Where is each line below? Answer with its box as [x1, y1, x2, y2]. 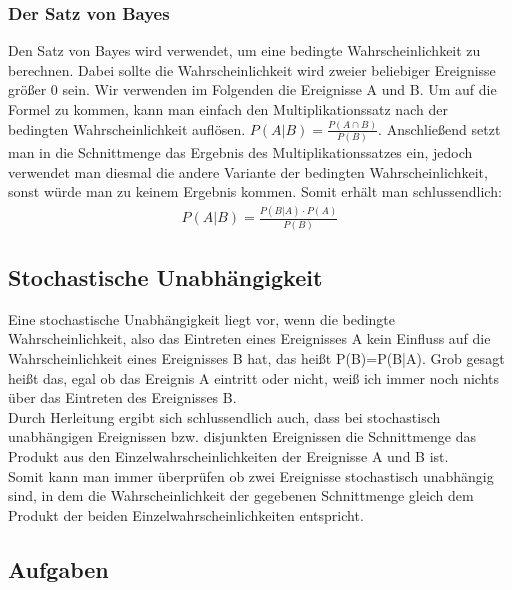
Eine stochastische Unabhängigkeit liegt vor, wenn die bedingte [8, 308, 396, 329]
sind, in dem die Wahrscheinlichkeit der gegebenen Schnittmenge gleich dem [8, 485, 474, 506]
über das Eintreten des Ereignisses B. [8, 387, 237, 408]
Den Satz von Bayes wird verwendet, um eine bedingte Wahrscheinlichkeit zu [8, 40, 481, 61]
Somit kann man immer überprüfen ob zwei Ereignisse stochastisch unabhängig [8, 465, 494, 486]
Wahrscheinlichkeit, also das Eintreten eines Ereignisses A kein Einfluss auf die [8, 328, 491, 349]
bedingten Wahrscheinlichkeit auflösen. [8, 118, 246, 139]
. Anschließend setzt [378, 118, 501, 139]
